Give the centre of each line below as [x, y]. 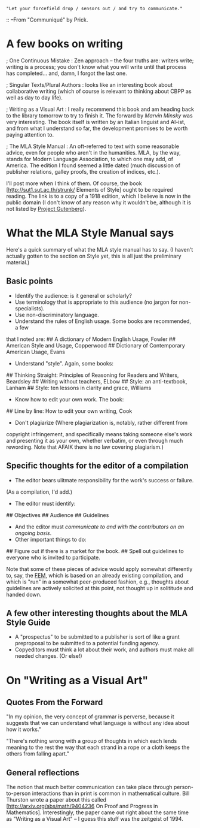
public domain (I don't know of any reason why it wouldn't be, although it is [99, 202]
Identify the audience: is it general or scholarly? [73, 295]
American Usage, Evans [36, 352]
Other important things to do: [50, 539]
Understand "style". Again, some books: [64, 363]
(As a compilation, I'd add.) [39, 492]
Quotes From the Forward [55, 702]
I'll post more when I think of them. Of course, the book [74, 183]
